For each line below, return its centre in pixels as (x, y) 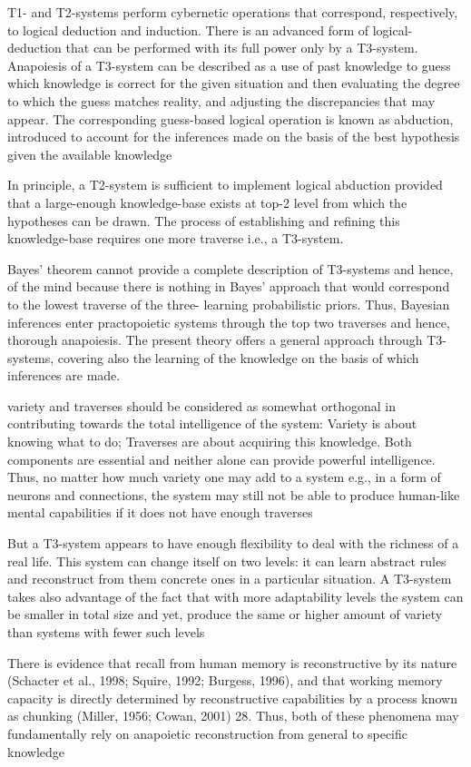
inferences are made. (64, 375)
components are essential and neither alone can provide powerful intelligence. (221, 459)
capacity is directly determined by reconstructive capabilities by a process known (233, 698)
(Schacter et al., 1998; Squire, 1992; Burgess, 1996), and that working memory (225, 680)
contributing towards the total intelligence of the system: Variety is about (212, 423)
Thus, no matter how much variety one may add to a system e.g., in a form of (224, 477)
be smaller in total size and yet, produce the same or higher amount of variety (225, 614)
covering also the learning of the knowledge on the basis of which (238, 357)
